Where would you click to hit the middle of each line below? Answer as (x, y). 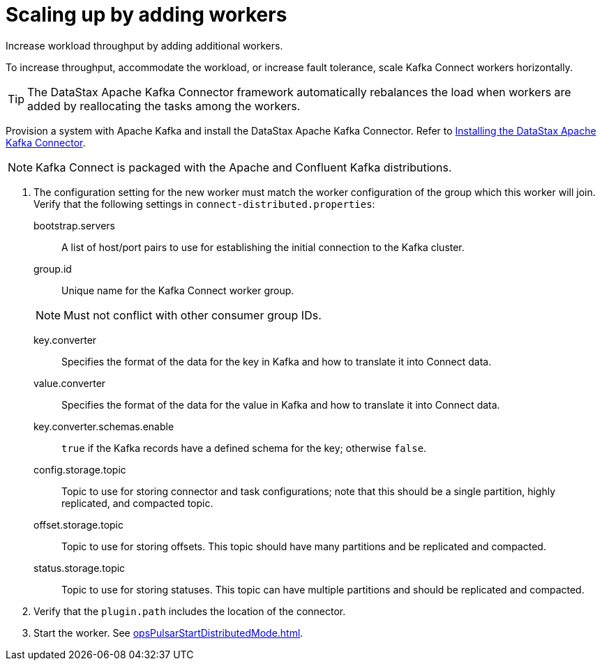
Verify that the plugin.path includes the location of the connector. (190, 611)
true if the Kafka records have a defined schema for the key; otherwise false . (244, 448)
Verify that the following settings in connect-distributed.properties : (204, 204)
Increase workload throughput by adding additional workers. (144, 45)
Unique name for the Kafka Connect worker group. (178, 290)
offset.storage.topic (79, 524)
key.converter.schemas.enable (104, 426)
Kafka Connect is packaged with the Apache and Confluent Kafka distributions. (244, 167)
